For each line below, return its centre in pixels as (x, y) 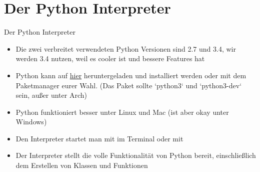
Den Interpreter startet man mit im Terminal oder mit (99, 138)
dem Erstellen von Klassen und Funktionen (82, 165)
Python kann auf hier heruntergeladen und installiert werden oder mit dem (131, 75)
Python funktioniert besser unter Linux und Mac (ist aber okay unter (122, 112)
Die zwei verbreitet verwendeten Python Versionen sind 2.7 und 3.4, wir (126, 48)
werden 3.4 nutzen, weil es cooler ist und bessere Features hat (110, 58)
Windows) (31, 122)
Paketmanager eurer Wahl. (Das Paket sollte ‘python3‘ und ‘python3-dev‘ (129, 85)
